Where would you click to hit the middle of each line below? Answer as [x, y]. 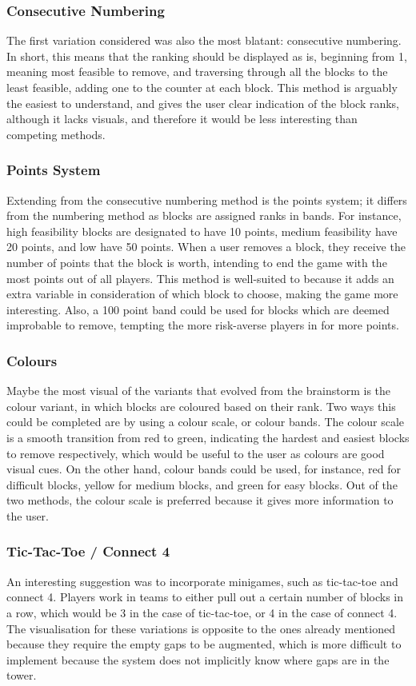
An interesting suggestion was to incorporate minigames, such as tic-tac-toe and [202, 581]
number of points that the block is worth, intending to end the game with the [197, 262]
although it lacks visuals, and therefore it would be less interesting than [182, 119]
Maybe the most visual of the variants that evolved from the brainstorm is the [199, 391]
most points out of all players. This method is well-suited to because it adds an [200, 278]
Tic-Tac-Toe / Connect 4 [88, 551]
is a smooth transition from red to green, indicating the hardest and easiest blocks [208, 437]
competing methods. [56, 134]
